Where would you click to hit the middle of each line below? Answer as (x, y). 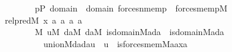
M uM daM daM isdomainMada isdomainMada (129, 32)
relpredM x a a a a (43, 20)
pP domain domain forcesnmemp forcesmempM (131, 8)
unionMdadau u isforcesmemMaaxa (115, 43)
